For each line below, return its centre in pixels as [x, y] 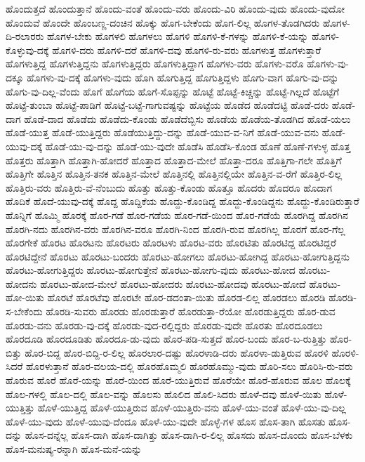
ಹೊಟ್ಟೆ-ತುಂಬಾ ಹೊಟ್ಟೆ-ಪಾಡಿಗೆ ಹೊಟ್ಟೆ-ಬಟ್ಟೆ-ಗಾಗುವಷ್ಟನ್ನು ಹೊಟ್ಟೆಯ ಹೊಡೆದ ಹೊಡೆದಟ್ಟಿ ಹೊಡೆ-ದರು [167, 105]
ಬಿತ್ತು [14, 352]
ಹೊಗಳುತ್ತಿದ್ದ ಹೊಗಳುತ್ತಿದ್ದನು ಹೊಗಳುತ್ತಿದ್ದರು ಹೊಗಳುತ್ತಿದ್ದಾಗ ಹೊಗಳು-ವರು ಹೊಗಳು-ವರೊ [155, 64]
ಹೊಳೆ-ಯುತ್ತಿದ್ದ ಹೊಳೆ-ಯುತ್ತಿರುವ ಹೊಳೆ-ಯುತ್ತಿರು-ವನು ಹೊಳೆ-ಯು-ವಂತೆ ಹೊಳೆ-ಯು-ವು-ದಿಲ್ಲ [192, 408]
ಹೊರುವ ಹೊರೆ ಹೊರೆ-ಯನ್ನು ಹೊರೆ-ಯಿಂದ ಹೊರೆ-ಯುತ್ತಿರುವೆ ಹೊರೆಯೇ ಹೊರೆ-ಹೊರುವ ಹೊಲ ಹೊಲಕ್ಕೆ [178, 380]
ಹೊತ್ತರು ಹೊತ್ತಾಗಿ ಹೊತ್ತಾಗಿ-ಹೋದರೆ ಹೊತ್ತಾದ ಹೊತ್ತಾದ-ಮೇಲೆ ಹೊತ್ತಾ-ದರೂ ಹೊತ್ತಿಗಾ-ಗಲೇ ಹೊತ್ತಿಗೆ [174, 160]
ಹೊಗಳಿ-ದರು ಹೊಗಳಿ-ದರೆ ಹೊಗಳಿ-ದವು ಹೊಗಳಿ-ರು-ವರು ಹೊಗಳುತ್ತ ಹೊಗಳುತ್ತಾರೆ [187, 49]
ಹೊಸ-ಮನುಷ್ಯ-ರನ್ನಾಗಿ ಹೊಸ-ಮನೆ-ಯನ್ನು [74, 449]
